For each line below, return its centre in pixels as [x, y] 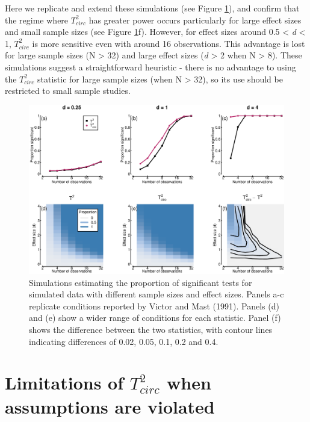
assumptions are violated [110, 406]
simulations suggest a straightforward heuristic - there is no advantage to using [150, 67]
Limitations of [64, 383]
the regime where [37, 20]
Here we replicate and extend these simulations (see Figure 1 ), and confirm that [152, 8]
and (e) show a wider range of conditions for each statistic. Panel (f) [155, 318]
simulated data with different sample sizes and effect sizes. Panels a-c [157, 294]
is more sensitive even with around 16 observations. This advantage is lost [169, 43]
